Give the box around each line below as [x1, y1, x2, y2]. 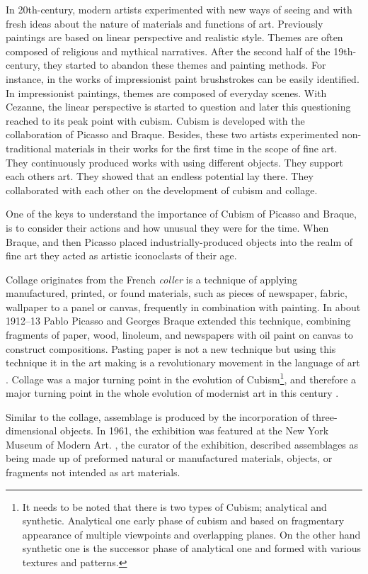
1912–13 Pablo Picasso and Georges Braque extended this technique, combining [6, 313, 351, 328]
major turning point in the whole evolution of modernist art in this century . [6, 386, 339, 400]
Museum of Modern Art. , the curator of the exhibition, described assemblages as [6, 437, 359, 451]
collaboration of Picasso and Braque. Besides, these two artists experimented [6, 127, 339, 142]
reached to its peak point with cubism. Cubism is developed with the [6, 113, 305, 128]
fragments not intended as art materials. [6, 465, 180, 480]
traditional [6, 140, 52, 155]
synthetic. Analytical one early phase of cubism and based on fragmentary [22, 513, 345, 528]
